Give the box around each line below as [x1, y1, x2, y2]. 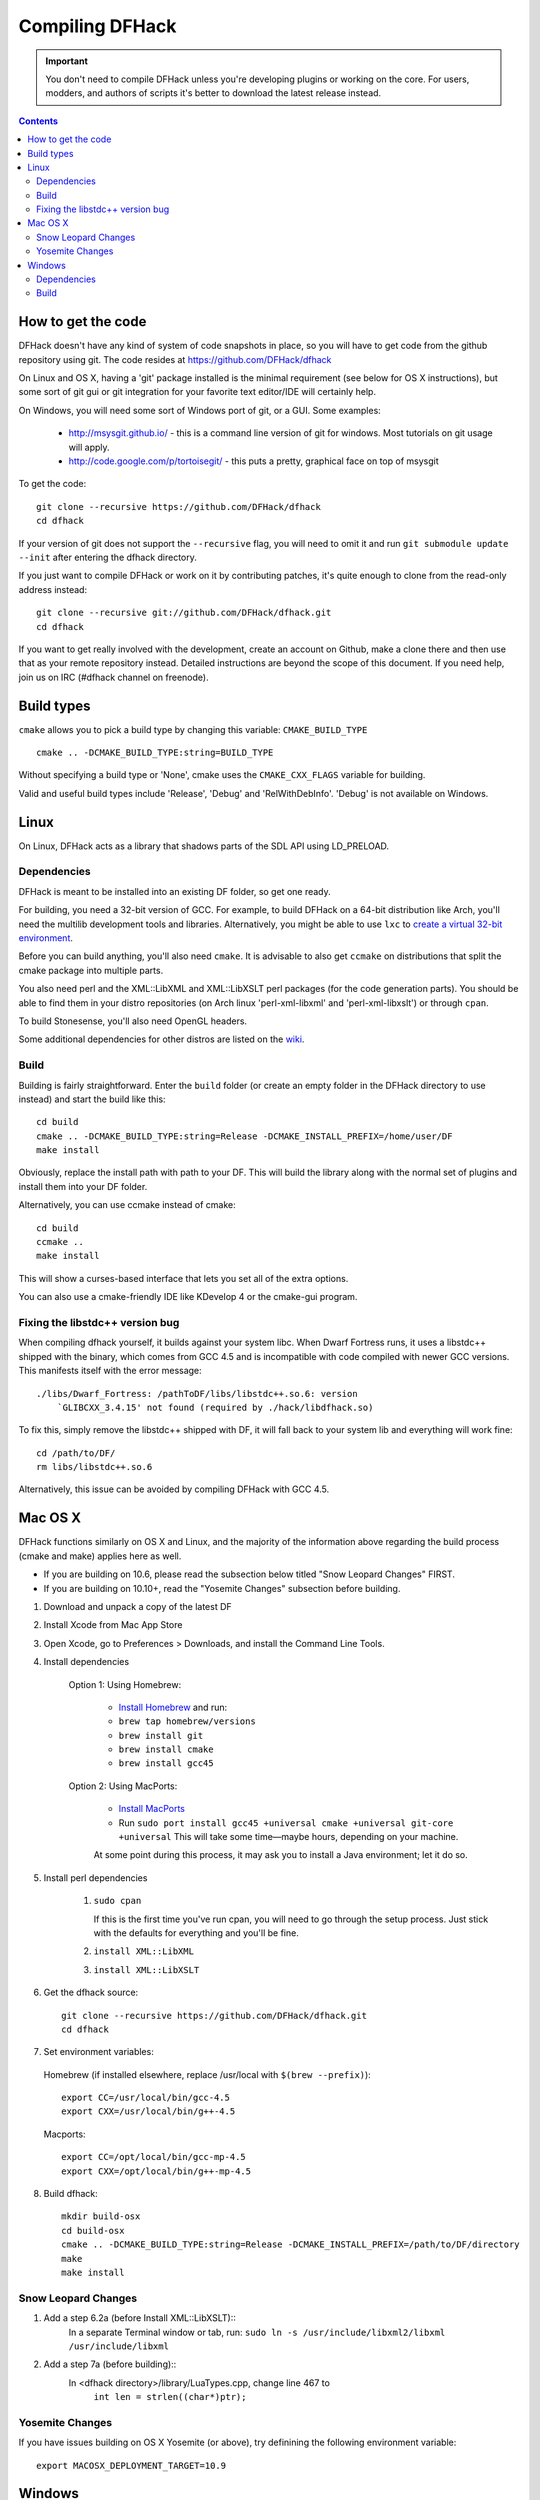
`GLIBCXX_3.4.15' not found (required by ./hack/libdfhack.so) [56, 1401, 374, 1413]
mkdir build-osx [61, 2211, 141, 2222]
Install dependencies [43, 1656, 130, 1668]
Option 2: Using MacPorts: [68, 1780, 178, 1792]
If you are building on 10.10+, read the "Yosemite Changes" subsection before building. [43, 1582, 401, 1594]
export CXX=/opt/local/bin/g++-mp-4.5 [61, 2165, 252, 2177]
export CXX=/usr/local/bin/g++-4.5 [61, 2106, 236, 2117]
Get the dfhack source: [43, 1986, 139, 1999]
